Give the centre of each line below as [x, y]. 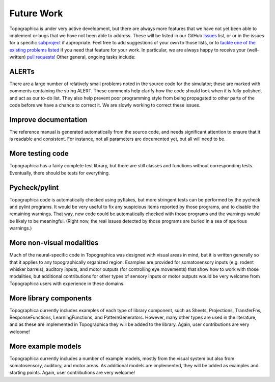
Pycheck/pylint [34, 187]
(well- [253, 50]
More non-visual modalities [54, 243]
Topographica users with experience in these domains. [67, 284]
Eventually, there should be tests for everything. [60, 173]
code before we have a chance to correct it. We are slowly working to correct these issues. [105, 105]
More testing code [39, 154]
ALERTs [22, 71]
